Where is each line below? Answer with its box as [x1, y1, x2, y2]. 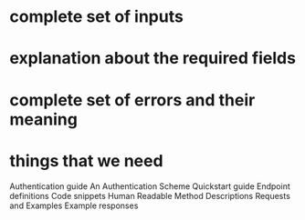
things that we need [9, 150, 163, 171]
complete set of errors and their [9, 89, 256, 110]
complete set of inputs [9, 6, 184, 27]
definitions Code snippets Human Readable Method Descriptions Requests [9, 190, 290, 201]
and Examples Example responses [9, 200, 139, 211]
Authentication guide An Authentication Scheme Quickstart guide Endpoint [9, 180, 290, 192]
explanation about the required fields [9, 48, 297, 69]
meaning [9, 109, 78, 129]
